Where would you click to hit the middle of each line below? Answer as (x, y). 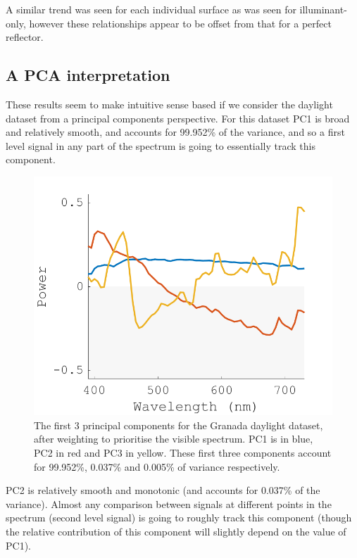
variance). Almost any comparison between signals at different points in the (169, 503)
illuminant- (323, 9)
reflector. (25, 37)
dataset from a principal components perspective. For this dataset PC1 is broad (178, 118)
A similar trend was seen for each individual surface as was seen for (151, 9)
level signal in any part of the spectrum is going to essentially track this (161, 145)
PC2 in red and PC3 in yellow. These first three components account (183, 453)
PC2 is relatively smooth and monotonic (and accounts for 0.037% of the (163, 490)
